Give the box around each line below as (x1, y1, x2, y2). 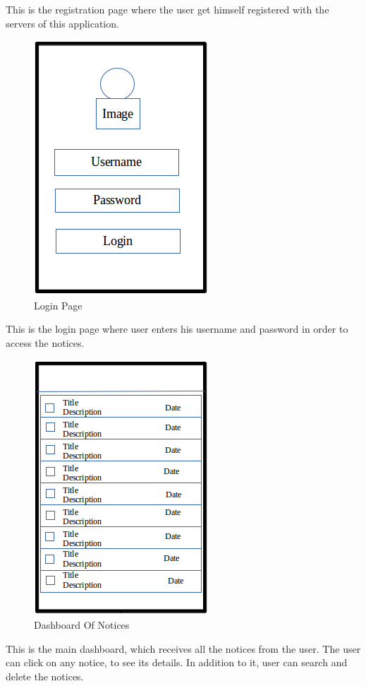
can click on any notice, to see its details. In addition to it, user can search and (6, 655, 348, 670)
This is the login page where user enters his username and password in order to (6, 321, 348, 336)
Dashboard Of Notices (34, 617, 130, 632)
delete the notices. (6, 668, 84, 683)
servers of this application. (6, 16, 119, 30)
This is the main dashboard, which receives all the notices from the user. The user (6, 641, 361, 656)
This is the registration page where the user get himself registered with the (6, 2, 329, 16)
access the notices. (6, 335, 85, 350)
